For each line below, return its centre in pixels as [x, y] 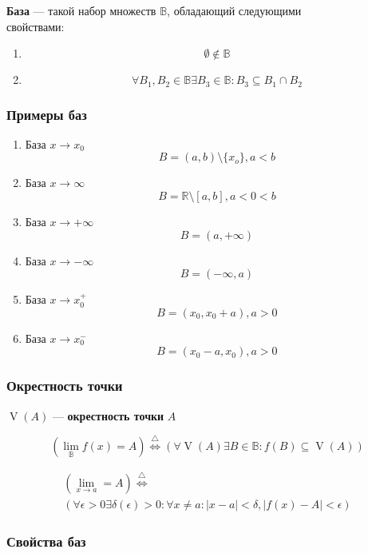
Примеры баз [47, 114]
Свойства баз [46, 541]
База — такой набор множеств [81, 10]
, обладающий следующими [234, 10]
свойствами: [36, 26]
